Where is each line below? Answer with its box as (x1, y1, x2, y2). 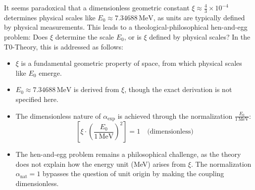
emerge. (39, 67, 62, 78)
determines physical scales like (4, 12, 96, 22)
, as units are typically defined (153, 12, 245, 22)
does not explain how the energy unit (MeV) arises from (15, 158, 186, 169)
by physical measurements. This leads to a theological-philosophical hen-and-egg (4, 22, 248, 32)
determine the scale (55, 32, 114, 42)
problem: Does (4, 32, 48, 42)
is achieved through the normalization (117, 110, 233, 121)
